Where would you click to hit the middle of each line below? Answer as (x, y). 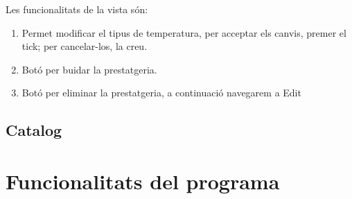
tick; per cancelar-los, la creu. (85, 46)
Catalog (34, 130)
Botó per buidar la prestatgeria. (89, 69)
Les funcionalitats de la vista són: (77, 9)
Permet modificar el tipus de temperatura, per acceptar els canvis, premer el (184, 32)
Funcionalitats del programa (143, 181)
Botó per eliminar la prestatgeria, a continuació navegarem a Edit (161, 93)
